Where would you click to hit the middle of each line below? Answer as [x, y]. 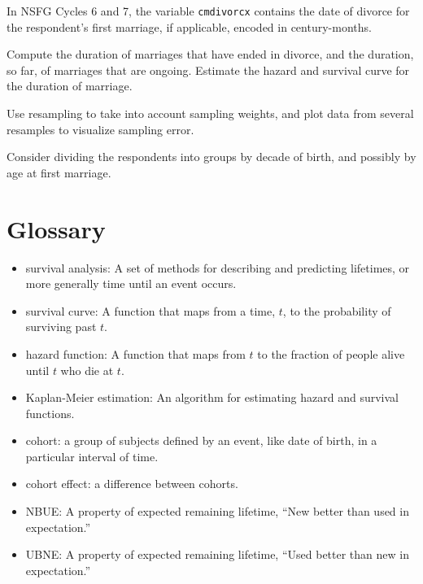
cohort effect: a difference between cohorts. [132, 484]
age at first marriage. [59, 172]
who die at [87, 370]
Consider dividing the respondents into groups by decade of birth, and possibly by [211, 157]
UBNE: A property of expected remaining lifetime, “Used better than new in [217, 554]
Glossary [56, 228]
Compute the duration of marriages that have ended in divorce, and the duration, [210, 54]
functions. [50, 413]
